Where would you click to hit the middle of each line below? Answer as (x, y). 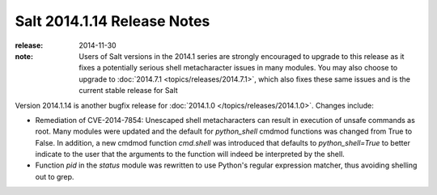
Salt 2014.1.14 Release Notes (112, 21)
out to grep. (55, 176)
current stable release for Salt (128, 91)
